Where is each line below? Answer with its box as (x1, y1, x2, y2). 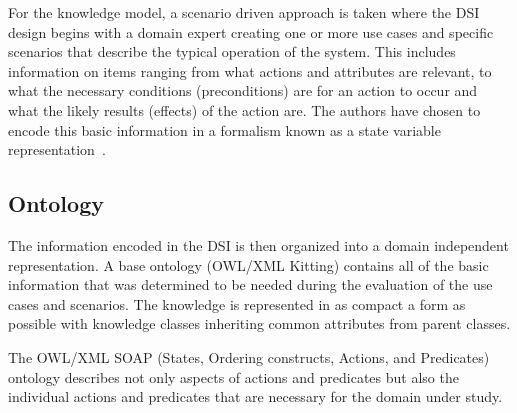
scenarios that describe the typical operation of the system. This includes (8, 41, 456, 62)
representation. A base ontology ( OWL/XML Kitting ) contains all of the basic (8, 254, 489, 275)
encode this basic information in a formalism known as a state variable (8, 119, 441, 140)
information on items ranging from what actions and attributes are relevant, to (8, 60, 492, 81)
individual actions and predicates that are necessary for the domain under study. (8, 386, 503, 407)
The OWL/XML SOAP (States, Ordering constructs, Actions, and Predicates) (8, 346, 490, 367)
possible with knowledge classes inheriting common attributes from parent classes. (8, 313, 511, 334)
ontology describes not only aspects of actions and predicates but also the (8, 366, 459, 387)
